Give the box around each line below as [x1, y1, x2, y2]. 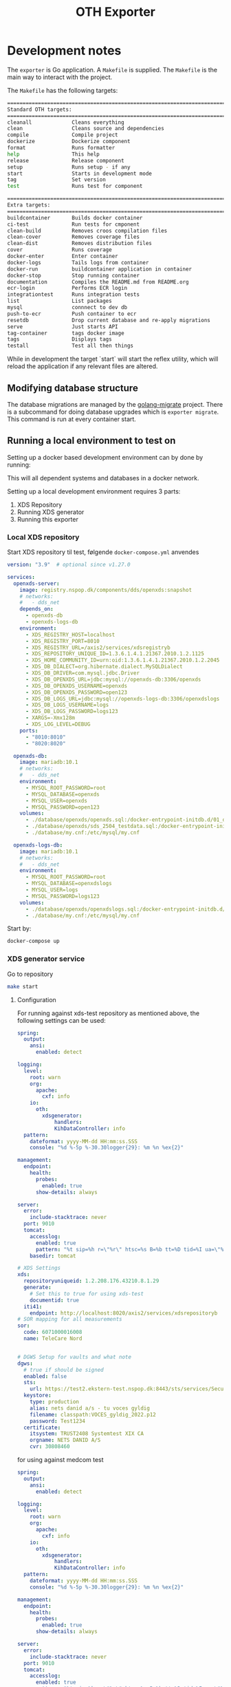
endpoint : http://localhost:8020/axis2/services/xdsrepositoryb [30, 1309, 218, 1317]
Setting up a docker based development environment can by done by [7, 453, 203, 461]
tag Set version [7, 176, 107, 183]
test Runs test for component [7, 183, 143, 190]
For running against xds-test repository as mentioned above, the [16, 1009, 200, 1017]
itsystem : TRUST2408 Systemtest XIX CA [30, 1430, 144, 1437]
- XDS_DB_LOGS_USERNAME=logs [25, 701, 109, 709]
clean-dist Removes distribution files [7, 240, 153, 247]
